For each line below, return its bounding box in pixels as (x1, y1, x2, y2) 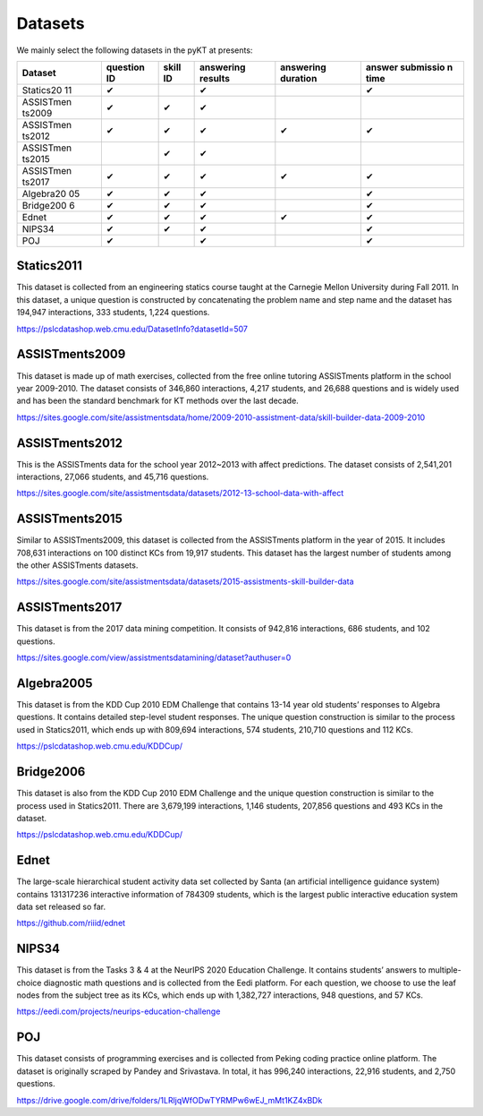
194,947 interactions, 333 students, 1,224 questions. (16, 307, 210, 318)
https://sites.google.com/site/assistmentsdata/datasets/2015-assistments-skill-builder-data (16, 576, 354, 587)
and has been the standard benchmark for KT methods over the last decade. (16, 395, 299, 407)
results (199, 72, 230, 84)
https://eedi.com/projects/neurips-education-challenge (16, 1006, 221, 1017)
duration (280, 72, 318, 84)
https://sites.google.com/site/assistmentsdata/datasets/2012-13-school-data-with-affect (16, 488, 344, 499)
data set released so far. (16, 901, 106, 912)
